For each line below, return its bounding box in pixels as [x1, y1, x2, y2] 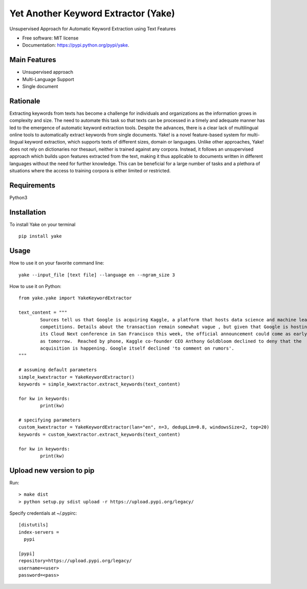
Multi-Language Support [22, 76, 74, 82]
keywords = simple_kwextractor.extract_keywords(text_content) [18, 381, 181, 387]
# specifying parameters [18, 417, 81, 423]
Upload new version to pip [9, 466, 95, 475]
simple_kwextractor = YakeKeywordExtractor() [18, 374, 135, 380]
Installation [9, 208, 46, 216]
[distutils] [18, 522, 49, 528]
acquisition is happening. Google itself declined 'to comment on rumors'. [40, 346, 235, 351]
